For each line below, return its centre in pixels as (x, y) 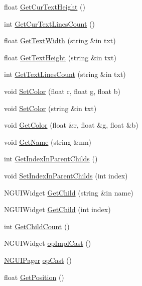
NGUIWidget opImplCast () (48, 243)
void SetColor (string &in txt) (50, 108)
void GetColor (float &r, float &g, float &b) (71, 125)
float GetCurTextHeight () (45, 7)
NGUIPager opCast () (38, 260)
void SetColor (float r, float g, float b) (62, 91)
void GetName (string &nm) (48, 141)
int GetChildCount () (37, 226)
